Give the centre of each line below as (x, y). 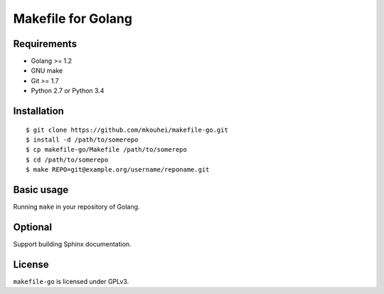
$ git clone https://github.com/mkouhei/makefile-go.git (127, 130)
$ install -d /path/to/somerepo (82, 140)
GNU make (47, 70)
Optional (33, 227)
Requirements (45, 44)
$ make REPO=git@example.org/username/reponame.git (118, 170)
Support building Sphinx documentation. (72, 244)
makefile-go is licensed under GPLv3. (71, 281)
